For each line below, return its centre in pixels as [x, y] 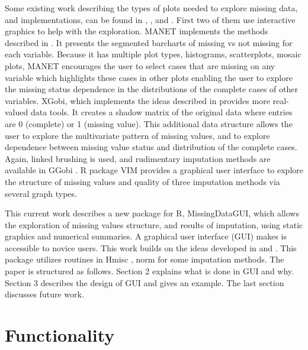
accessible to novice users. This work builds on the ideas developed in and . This [151, 247]
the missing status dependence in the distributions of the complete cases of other [151, 89]
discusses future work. [44, 294]
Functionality [60, 335]
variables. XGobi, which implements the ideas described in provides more [137, 100]
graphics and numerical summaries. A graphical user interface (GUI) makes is [146, 236]
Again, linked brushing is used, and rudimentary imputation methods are [138, 158]
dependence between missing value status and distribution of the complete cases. [151, 147]
